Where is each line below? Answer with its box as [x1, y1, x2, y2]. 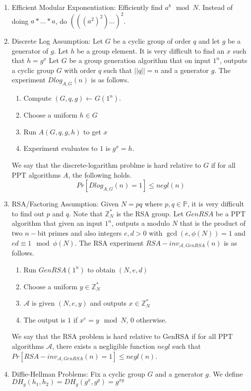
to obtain [87, 264, 116, 274]
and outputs [90, 298, 127, 308]
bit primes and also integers [37, 228, 122, 238]
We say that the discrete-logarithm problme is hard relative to [11, 160, 201, 170]
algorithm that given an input [11, 218, 103, 228]
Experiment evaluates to [23, 143, 98, 153]
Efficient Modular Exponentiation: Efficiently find [11, 2, 163, 12]
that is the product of [180, 218, 246, 228]
